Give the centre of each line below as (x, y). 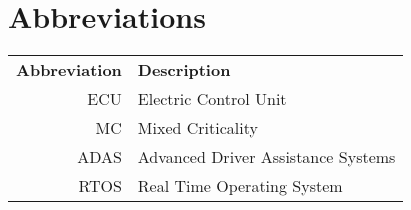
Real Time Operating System (240, 186)
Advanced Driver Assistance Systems (266, 157)
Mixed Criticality (197, 128)
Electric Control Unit (212, 99)
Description (184, 70)
